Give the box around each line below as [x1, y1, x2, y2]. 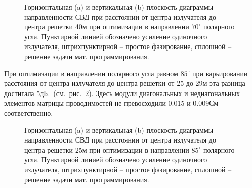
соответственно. [4, 107, 53, 118]
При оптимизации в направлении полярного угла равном [4, 68, 178, 78]
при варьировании [192, 68, 248, 78]
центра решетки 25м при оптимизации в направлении [24, 144, 189, 155]
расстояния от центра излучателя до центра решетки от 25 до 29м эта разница [4, 78, 245, 88]
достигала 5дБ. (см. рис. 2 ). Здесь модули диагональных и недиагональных [4, 87, 240, 98]
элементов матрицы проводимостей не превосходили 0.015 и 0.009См [4, 98, 219, 108]
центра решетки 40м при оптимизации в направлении [24, 21, 189, 32]
